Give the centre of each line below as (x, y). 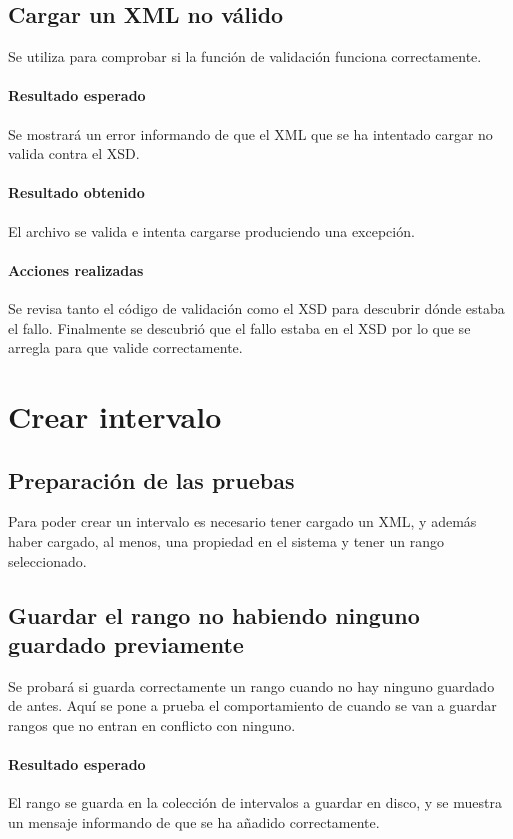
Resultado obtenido (76, 192)
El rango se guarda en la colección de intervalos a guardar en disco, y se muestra (255, 802)
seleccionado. (47, 560)
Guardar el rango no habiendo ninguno (214, 614)
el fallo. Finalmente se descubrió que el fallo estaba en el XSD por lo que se (239, 327)
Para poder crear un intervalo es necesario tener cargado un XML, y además (242, 521)
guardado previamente (126, 643)
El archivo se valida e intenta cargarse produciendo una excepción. (211, 230)
